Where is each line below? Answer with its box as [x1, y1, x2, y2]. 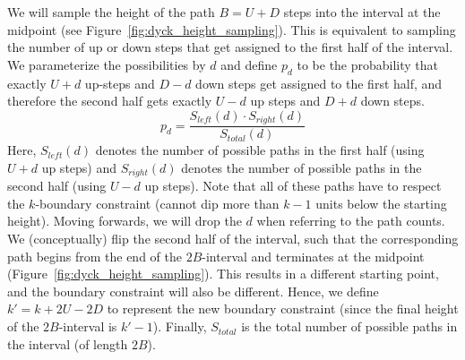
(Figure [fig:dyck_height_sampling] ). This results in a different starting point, [7, 264, 439, 283]
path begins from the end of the [7, 246, 182, 265]
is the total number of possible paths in [241, 317, 458, 336]
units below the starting [315, 193, 447, 212]
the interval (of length [7, 334, 128, 353]
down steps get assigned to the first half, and [195, 73, 443, 92]
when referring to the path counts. [256, 211, 445, 230]
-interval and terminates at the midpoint [202, 246, 425, 265]
